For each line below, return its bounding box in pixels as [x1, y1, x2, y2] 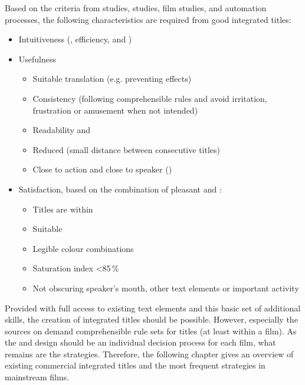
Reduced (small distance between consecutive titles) [32, 143, 220, 155]
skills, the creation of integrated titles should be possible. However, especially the [5, 313, 298, 326]
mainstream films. [5, 371, 70, 383]
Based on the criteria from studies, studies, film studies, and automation [5, 2, 267, 14]
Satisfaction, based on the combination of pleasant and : [18, 182, 222, 195]
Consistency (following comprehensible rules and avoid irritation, [32, 92, 267, 104]
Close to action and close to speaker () [32, 163, 172, 175]
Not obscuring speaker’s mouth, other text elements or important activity [32, 281, 299, 294]
